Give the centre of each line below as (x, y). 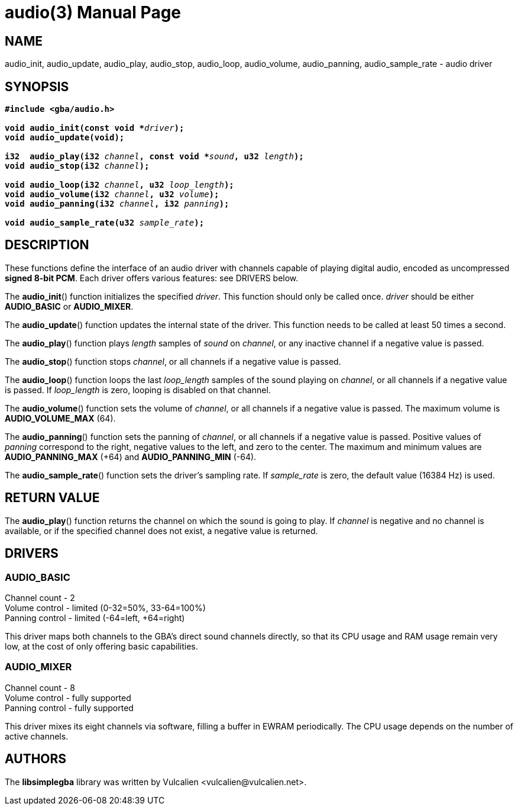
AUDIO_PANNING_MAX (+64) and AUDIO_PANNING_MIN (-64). (131, 457)
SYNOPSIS (37, 86)
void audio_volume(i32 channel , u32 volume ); (112, 195)
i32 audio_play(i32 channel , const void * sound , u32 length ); (154, 157)
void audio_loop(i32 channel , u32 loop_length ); (119, 185)
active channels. (37, 736)
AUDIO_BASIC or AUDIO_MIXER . (69, 306)
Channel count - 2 (40, 597)
